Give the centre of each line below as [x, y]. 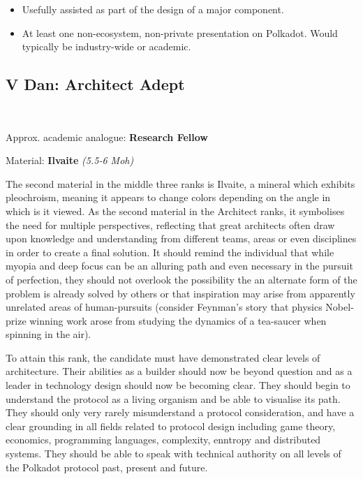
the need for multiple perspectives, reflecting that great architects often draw [170, 224]
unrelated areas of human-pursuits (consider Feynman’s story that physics [164, 307]
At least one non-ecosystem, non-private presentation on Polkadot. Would [180, 32]
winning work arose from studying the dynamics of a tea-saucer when [178, 320]
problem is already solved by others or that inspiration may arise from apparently [180, 293]
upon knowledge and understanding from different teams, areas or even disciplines [181, 238]
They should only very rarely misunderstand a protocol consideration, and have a [180, 412]
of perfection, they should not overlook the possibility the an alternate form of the [181, 279]
